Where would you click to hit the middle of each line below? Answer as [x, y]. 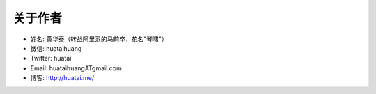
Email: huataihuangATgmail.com [76, 68]
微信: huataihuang [56, 48]
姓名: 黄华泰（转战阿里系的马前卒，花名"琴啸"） [99, 39]
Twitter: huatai [51, 58]
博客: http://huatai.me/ [62, 78]
